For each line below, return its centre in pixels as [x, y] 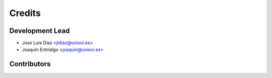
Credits [25, 13]
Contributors [30, 64]
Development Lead [40, 31]
